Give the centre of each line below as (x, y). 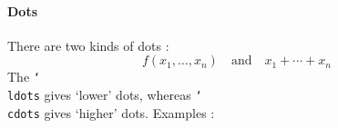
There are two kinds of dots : (88, 45)
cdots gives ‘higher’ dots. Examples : (111, 112)
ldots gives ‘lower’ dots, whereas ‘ (105, 95)
